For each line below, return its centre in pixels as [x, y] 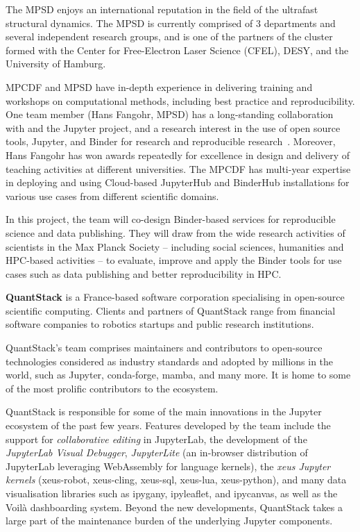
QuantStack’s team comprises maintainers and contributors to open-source [164, 348]
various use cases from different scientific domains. [112, 196]
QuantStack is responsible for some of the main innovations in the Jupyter [164, 412]
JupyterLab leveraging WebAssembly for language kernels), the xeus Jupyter [168, 466]
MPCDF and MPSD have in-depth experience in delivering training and [159, 86]
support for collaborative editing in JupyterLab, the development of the [156, 439]
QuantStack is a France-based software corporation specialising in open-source [175, 297]
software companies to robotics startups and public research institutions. [160, 324]
